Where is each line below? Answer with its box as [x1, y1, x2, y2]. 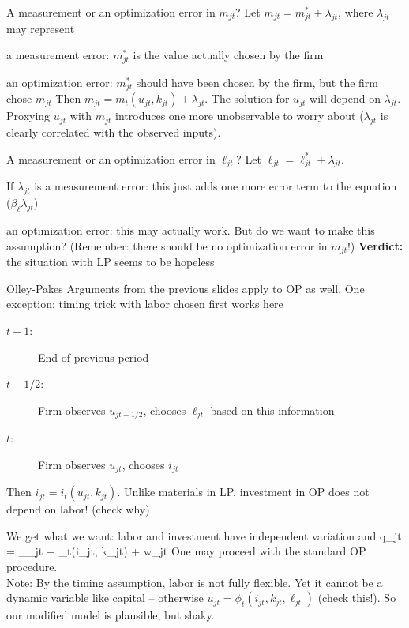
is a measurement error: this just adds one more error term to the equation [34, 178, 397, 194]
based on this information [210, 401, 335, 418]
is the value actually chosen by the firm [133, 47, 324, 63]
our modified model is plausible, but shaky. [6, 607, 215, 623]
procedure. [6, 558, 58, 574]
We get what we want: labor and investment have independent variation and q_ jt [6, 527, 402, 543]
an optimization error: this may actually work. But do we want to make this [6, 222, 375, 239]
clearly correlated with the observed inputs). [6, 124, 221, 141]
